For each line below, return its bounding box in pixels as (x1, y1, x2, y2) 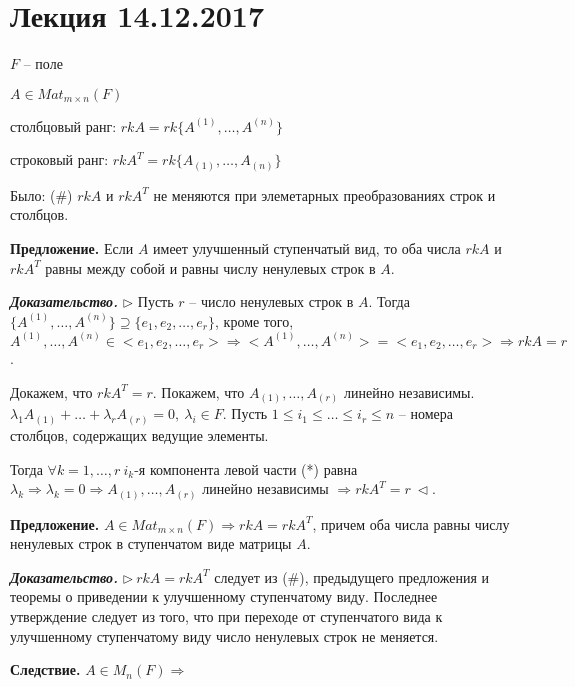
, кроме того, (215, 310, 294, 331)
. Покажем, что (152, 381, 245, 402)
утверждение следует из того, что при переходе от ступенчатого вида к (10, 605, 443, 626)
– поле (23, 53, 63, 74)
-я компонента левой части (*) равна (134, 458, 358, 479)
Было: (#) (10, 184, 73, 205)
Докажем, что (10, 381, 93, 402)
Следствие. (10, 659, 81, 680)
